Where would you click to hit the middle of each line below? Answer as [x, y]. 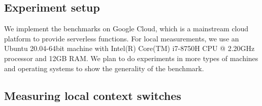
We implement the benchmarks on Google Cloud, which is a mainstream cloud [126, 29]
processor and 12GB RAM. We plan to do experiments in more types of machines [131, 58]
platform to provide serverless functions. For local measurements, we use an [122, 38]
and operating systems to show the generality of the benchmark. [104, 68]
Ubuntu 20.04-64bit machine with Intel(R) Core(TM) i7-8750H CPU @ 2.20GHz [129, 48]
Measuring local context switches [93, 95]
